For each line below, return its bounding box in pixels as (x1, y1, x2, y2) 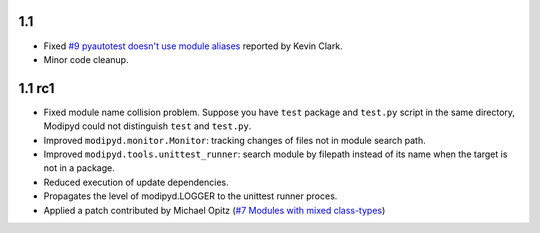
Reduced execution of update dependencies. (43, 176, 229, 188)
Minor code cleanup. (43, 53, 129, 65)
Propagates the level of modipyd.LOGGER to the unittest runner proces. (43, 190, 338, 202)
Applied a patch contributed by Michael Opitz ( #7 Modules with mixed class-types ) (43, 204, 386, 216)
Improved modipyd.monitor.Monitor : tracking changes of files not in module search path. (43, 134, 426, 146)
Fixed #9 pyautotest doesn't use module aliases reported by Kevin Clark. (43, 40, 344, 52)
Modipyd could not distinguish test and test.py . (43, 120, 252, 132)
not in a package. (43, 162, 115, 174)
